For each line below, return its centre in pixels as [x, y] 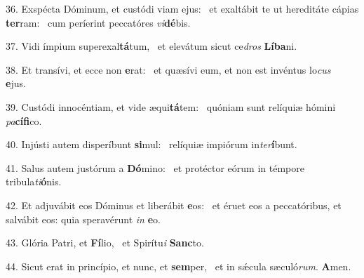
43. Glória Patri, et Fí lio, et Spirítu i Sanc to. [105, 243]
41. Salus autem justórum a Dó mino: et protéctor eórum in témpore [155, 167]
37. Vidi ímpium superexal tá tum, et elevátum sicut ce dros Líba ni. [151, 46]
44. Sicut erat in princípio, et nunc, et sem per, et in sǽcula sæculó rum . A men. [178, 266]
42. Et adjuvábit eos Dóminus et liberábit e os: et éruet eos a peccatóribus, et [174, 205]
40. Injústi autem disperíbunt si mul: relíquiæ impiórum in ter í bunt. [151, 144]
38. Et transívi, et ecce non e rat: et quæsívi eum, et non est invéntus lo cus [168, 69]
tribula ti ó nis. [34, 181]
